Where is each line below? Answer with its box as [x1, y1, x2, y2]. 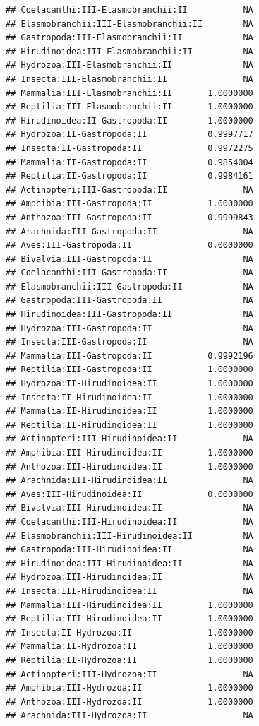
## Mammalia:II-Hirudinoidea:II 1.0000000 [6, 406, 253, 417]
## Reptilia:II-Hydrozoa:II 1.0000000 [6, 655, 253, 665]
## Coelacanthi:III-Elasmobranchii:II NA [6, 5, 253, 15]
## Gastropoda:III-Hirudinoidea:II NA [6, 544, 253, 555]
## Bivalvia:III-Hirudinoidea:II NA [6, 503, 253, 513]
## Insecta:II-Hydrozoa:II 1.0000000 [6, 627, 253, 638]
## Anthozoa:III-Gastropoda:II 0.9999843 [6, 212, 253, 222]
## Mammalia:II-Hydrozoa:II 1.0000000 [6, 641, 253, 652]
